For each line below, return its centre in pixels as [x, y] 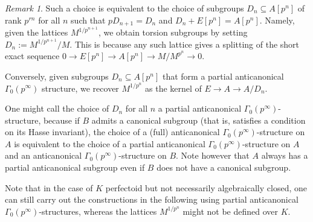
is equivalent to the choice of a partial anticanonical [110, 143]
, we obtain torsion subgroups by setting [173, 32]
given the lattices [37, 32]
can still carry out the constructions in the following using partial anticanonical [152, 199]
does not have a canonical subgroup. [224, 167]
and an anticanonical [44, 155]
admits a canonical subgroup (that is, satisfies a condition [198, 120]
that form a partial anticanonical [223, 76]
